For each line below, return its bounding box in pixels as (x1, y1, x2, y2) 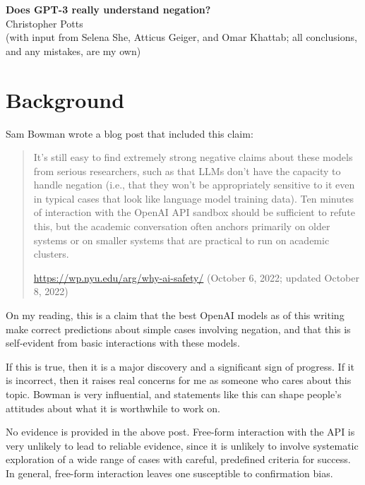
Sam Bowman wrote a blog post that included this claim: (6, 126, 253, 140)
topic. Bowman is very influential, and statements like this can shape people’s (6, 387, 342, 401)
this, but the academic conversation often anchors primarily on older (33, 219, 330, 234)
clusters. (33, 246, 69, 261)
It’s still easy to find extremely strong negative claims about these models (33, 150, 353, 164)
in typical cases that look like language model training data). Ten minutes (33, 191, 354, 205)
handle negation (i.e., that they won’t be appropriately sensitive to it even (33, 177, 355, 192)
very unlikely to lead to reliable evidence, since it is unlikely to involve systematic (6, 438, 359, 453)
